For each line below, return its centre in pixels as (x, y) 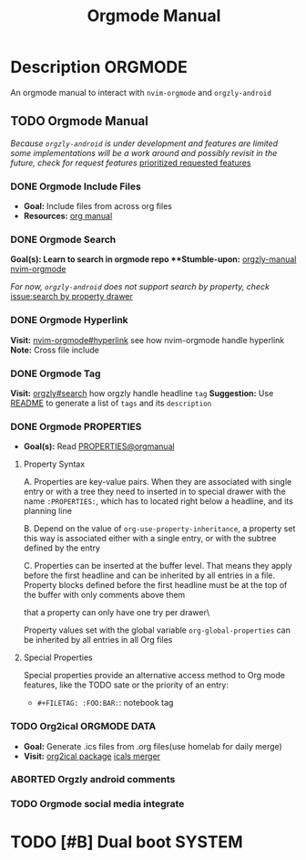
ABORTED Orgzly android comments (93, 780)
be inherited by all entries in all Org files (98, 640)
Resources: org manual (68, 216)
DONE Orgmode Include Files (76, 186)
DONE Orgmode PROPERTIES (76, 426)
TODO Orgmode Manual (79, 121)
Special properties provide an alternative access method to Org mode (154, 676)
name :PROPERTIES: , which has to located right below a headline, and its (158, 501)
